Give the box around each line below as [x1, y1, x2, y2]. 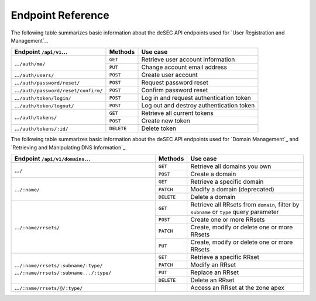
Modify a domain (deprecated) [190, 185, 274, 194]
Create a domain [190, 170, 236, 178]
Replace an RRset [190, 268, 239, 276]
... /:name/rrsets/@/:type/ [14, 283, 83, 292]
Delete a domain [190, 193, 236, 201]
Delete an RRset [190, 276, 235, 284]
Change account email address [141, 63, 228, 71]
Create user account [141, 71, 198, 79]
